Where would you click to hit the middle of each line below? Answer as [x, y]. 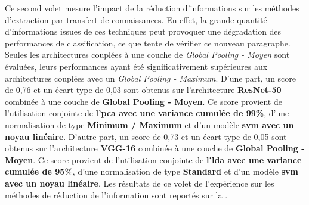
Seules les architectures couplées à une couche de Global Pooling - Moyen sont [147, 55]
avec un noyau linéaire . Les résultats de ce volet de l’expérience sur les [140, 183]
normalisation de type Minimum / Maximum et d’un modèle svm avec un [149, 124]
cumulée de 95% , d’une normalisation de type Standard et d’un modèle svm [152, 171]
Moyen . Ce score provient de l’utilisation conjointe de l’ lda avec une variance [153, 159]
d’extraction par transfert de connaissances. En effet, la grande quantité [136, 19]
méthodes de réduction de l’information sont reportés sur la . [116, 195]
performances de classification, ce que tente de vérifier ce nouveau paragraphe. [148, 43]
